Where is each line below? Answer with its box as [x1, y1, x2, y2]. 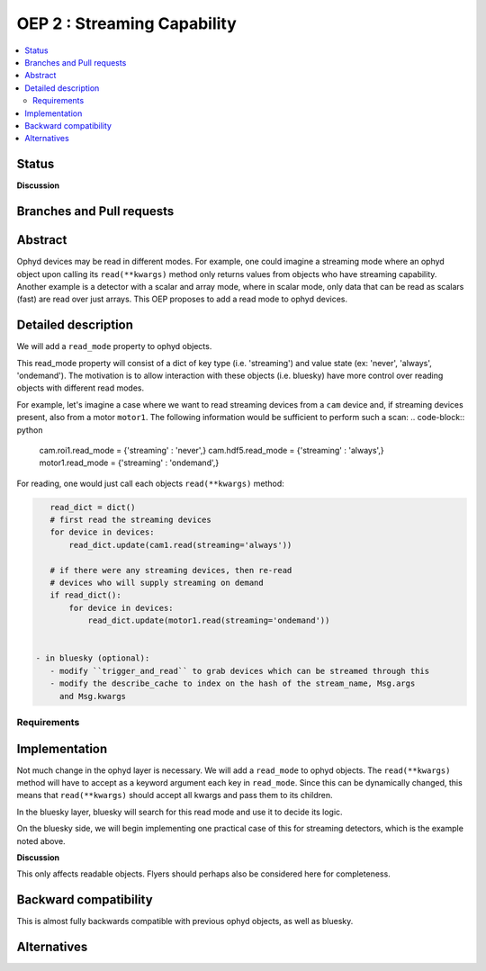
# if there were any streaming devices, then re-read [49, 565, 292, 575]
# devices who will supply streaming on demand [49, 578, 265, 589]
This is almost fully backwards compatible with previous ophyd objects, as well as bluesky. [16, 916, 354, 927]
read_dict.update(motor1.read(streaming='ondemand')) [87, 616, 330, 625]
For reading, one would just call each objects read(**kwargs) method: [16, 478, 285, 489]
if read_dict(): [49, 590, 121, 600]
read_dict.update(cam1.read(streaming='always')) [68, 540, 292, 550]
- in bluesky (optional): [35, 653, 150, 663]
